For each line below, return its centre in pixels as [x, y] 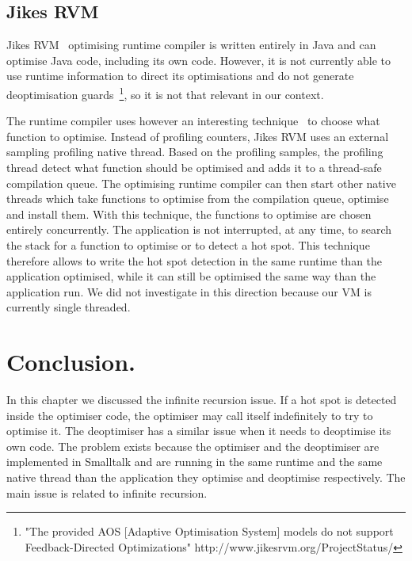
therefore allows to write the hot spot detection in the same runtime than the [195, 260]
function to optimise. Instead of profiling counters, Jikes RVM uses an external [198, 136]
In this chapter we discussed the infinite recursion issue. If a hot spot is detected [202, 400]
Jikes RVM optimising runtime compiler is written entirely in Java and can [191, 45]
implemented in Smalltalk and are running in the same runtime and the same [195, 462]
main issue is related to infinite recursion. [107, 492]
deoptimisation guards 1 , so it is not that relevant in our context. [165, 93]
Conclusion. [71, 362]
